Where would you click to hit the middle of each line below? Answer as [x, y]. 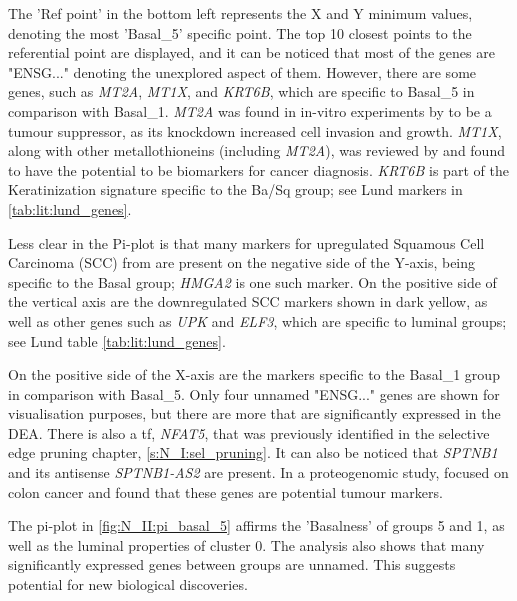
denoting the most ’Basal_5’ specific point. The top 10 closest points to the [240, 32]
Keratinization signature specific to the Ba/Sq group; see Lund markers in [235, 189]
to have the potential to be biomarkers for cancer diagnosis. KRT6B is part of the [258, 169]
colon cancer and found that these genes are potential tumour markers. [225, 491]
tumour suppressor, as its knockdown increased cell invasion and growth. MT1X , [255, 130]
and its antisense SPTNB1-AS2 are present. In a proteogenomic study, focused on [258, 472]
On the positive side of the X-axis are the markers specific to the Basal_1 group [254, 374]
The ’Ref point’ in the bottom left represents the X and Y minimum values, [240, 13]
